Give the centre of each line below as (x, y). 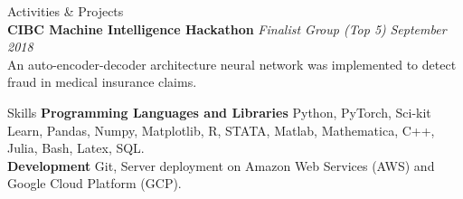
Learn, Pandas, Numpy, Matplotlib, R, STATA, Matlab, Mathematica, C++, (221, 130)
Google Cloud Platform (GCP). (94, 183)
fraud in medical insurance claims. (102, 82)
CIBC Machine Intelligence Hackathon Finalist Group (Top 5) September (227, 28)
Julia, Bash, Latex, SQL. (76, 148)
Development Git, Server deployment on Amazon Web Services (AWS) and (221, 165)
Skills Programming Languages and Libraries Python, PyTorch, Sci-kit (219, 112)
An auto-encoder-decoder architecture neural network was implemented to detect (232, 64)
